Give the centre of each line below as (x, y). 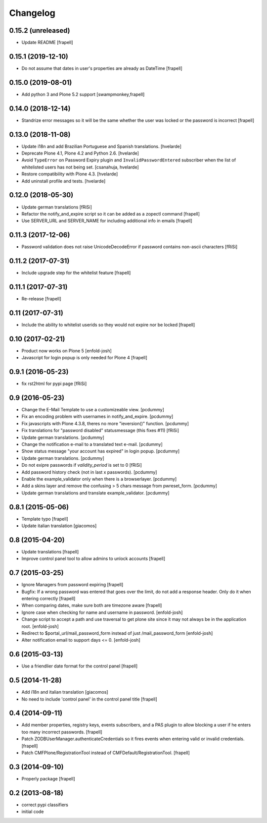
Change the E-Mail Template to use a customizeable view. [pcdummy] (93, 410)
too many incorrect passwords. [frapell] (62, 732)
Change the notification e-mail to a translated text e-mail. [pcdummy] (92, 444)
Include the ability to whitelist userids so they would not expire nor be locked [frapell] (108, 325)
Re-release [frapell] (41, 299)
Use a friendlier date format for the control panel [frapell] (80, 666)
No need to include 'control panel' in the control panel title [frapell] (89, 699)
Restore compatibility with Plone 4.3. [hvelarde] (70, 174)
